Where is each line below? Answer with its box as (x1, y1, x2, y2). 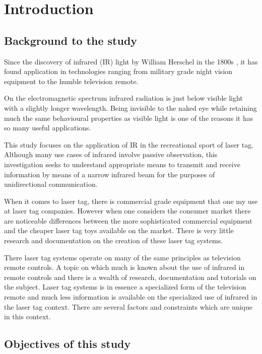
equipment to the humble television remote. (4, 76, 139, 86)
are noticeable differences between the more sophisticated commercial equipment (4, 215, 252, 226)
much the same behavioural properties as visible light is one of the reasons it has (4, 112, 253, 123)
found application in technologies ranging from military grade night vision (4, 66, 233, 77)
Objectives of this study (4, 336, 131, 351)
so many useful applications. (4, 122, 91, 133)
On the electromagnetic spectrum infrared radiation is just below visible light (4, 93, 243, 103)
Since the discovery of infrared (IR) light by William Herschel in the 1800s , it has (4, 56, 258, 66)
